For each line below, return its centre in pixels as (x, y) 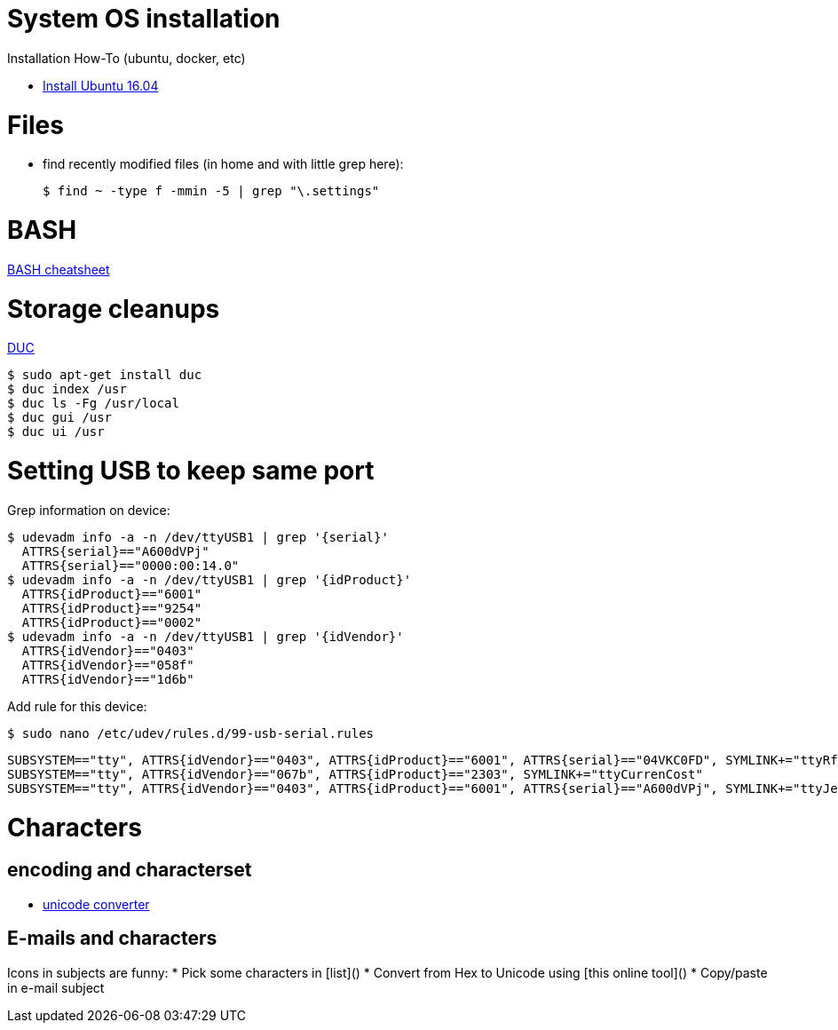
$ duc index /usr (67, 389)
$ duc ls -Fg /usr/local (93, 404)
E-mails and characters (112, 939)
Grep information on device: (89, 510)
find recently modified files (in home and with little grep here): (223, 164)
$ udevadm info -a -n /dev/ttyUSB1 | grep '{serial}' (198, 537)
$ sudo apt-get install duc (105, 375)
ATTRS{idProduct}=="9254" (112, 608)
